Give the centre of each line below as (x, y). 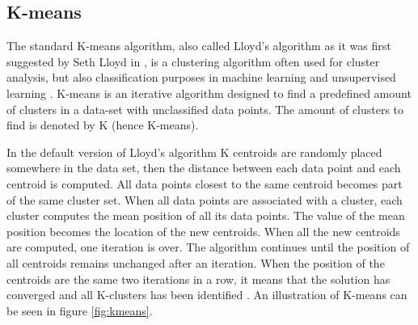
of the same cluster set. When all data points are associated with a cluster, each (205, 199)
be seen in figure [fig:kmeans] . (80, 310)
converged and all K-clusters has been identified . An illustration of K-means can (207, 295)
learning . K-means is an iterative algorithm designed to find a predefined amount (209, 93)
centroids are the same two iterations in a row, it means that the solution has (198, 279)
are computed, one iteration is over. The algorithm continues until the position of (208, 247)
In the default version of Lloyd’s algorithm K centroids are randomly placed (194, 152)
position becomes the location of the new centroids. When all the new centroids (203, 231)
